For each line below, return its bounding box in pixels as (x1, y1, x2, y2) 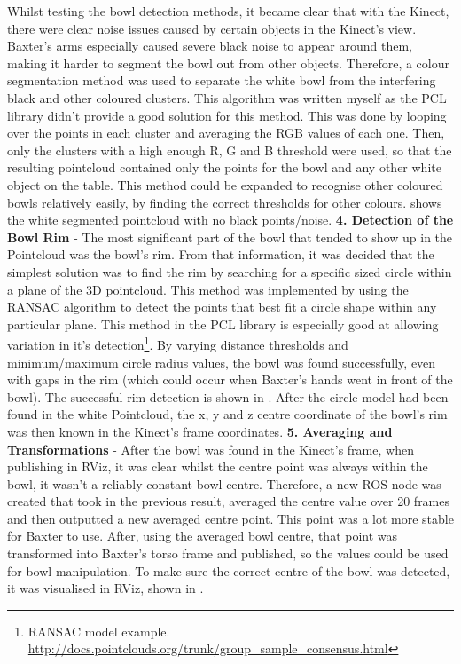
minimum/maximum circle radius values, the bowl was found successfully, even (7, 352, 436, 371)
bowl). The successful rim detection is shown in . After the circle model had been (7, 387, 449, 406)
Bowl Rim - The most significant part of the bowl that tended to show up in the (7, 227, 453, 246)
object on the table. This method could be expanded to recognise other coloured (7, 175, 443, 194)
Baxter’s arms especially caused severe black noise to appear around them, (7, 36, 412, 55)
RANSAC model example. (27, 621, 170, 640)
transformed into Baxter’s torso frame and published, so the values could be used (7, 544, 449, 563)
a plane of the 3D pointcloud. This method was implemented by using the (7, 280, 409, 298)
